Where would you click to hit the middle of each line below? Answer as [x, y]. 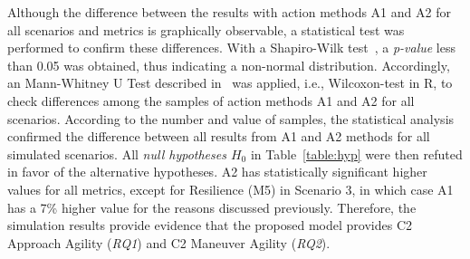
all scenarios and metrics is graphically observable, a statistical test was [206, 29]
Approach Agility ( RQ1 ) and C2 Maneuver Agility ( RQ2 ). [169, 242]
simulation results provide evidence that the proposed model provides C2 [210, 225]
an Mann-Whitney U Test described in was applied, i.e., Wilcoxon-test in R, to [230, 83]
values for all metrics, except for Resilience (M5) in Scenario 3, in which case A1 [230, 189]
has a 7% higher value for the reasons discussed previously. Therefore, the [212, 207]
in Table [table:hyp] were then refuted [356, 153]
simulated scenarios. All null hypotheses [117, 153]
